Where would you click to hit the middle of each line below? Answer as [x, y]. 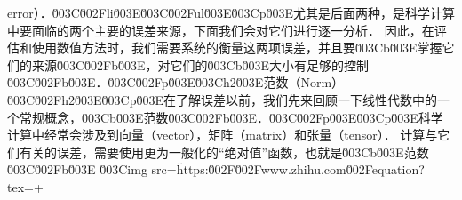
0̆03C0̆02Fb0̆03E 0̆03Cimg [77, 169]
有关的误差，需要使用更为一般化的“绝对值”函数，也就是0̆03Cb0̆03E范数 [224, 152]
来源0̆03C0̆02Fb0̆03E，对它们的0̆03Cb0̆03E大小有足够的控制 [200, 64]
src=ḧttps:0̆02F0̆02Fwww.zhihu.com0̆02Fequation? [288, 169]
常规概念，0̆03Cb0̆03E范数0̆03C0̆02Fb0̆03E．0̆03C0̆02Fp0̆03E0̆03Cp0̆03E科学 [231, 117]
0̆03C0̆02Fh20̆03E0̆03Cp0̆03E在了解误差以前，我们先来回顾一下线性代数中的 [222, 99]
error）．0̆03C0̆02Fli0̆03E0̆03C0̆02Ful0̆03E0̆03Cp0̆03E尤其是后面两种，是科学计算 [231, 12]
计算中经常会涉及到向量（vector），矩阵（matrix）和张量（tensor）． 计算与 [223, 135]
